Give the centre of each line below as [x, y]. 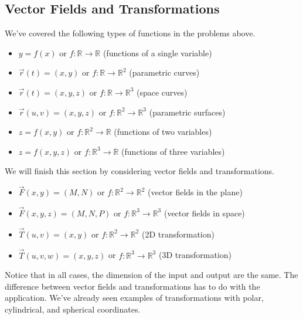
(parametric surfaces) [187, 112]
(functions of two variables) [163, 132]
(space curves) [162, 92]
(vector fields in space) [204, 213]
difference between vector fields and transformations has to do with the [132, 286]
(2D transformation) [178, 234]
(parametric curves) [164, 72]
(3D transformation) [195, 255]
